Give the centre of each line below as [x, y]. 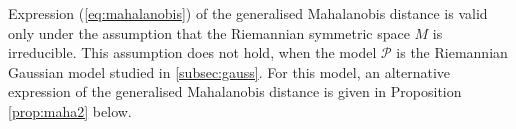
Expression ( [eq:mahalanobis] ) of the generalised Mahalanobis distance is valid [248, 13]
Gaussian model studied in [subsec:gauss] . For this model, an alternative [229, 71]
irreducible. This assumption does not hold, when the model [192, 52]
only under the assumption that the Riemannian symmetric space [209, 32]
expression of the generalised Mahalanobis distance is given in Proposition [235, 91]
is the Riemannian [452, 52]
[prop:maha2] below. [70, 110]
